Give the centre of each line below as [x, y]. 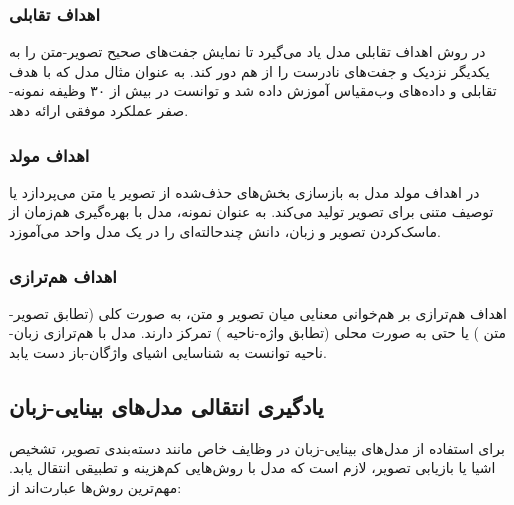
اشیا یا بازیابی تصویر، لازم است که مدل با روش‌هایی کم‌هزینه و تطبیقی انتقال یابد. [252, 467]
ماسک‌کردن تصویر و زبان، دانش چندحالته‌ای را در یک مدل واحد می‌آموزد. [225, 231]
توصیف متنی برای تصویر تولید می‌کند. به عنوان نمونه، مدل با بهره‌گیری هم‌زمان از [251, 211]
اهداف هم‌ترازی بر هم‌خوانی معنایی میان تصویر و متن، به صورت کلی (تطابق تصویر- [258, 312]
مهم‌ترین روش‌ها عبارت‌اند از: [95, 486]
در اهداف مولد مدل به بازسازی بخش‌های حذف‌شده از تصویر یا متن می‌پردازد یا [244, 191]
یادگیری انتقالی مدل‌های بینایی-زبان [166, 405]
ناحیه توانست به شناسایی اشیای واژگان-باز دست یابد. [168, 352]
